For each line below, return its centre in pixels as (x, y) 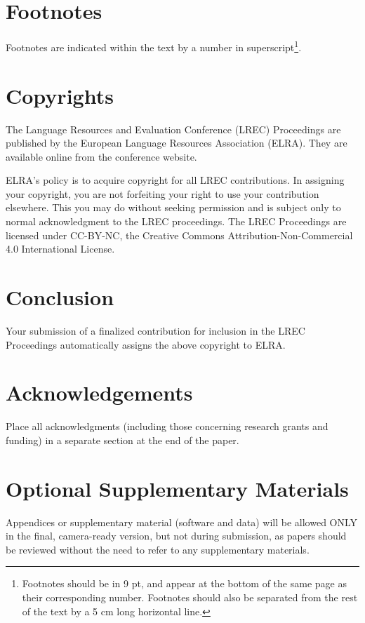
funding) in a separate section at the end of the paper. (122, 440)
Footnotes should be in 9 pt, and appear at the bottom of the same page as (184, 583)
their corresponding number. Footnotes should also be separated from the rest (190, 597)
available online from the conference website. (101, 156)
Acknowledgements (99, 393)
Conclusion (60, 297)
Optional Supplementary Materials (177, 488)
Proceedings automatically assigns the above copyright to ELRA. (146, 344)
